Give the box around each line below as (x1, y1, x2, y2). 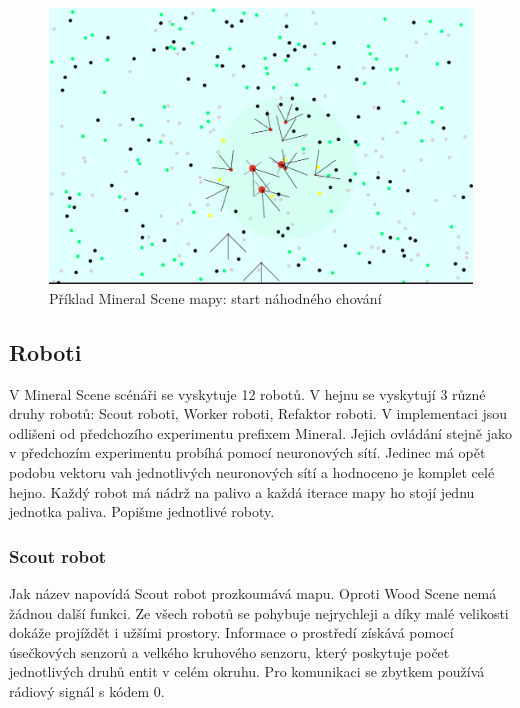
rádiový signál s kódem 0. (9, 680, 165, 701)
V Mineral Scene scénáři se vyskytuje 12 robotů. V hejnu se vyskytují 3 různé (9, 383, 486, 404)
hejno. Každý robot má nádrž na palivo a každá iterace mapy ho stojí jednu (9, 481, 475, 502)
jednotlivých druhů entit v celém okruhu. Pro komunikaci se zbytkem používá (9, 661, 485, 682)
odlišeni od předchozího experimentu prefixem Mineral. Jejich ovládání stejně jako (9, 422, 512, 443)
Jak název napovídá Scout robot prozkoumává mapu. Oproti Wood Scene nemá (9, 582, 497, 603)
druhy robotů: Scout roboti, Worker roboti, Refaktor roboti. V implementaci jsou (9, 403, 508, 424)
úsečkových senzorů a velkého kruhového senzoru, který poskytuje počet (9, 641, 450, 662)
